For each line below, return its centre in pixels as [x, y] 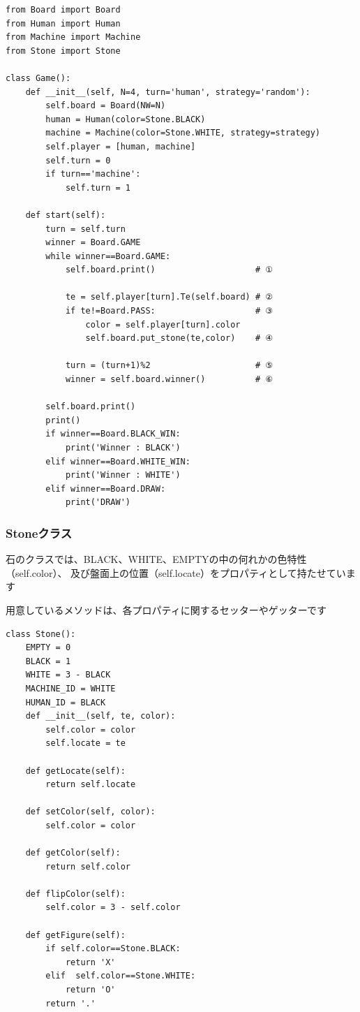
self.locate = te [85, 743]
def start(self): [66, 215]
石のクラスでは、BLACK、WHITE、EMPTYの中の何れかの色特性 [156, 559]
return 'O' [90, 990]
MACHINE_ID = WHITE [70, 688]
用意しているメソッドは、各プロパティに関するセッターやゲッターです [166, 609]
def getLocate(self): [75, 771]
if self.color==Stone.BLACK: [113, 949]
